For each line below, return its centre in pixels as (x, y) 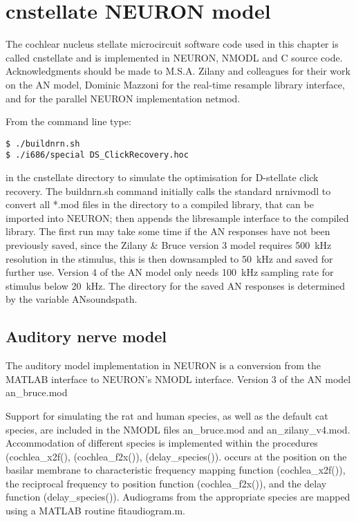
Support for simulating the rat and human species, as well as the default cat (167, 415)
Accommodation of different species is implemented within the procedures (162, 443)
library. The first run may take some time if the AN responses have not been (168, 231)
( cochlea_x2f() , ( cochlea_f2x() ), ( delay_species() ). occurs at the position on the (176, 456)
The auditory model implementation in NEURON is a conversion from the (163, 365)
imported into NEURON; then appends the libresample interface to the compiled (177, 217)
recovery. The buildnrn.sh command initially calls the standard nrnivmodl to (168, 190)
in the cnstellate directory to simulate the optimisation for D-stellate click (162, 177)
